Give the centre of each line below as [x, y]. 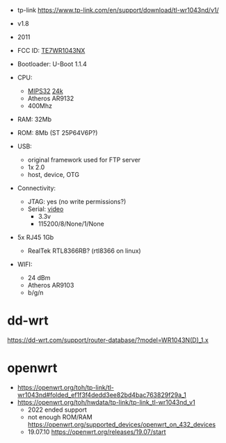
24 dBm [39, 278]
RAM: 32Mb [34, 119]
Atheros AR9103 [51, 285]
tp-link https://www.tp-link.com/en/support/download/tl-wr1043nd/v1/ [118, 10]
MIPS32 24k [46, 91]
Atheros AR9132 [51, 98]
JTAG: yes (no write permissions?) [77, 202]
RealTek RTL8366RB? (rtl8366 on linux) [84, 251]
